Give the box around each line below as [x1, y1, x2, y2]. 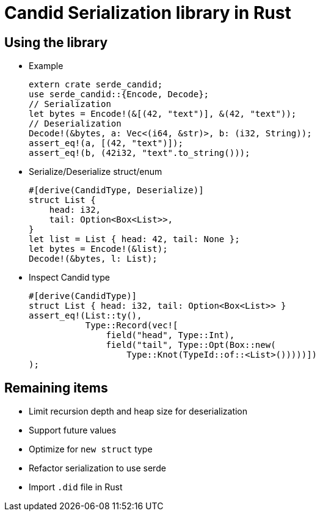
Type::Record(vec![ [85, 320, 178, 331]
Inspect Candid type [29, 272, 110, 283]
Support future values [29, 425, 117, 436]
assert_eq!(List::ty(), [29, 311, 142, 321]
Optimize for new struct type [29, 444, 153, 455]
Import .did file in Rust [29, 482, 123, 493]
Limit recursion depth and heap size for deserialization [29, 406, 248, 417]
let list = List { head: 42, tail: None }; [29, 234, 240, 245]
